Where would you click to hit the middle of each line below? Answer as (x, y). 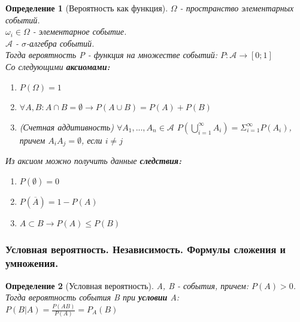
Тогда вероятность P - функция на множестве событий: (112, 55)
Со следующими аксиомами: (58, 66)
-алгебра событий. (60, 43)
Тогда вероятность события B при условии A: (93, 297)
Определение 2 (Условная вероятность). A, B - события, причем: (127, 285)
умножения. (32, 263)
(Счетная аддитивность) (66, 127)
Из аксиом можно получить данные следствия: (93, 161)
